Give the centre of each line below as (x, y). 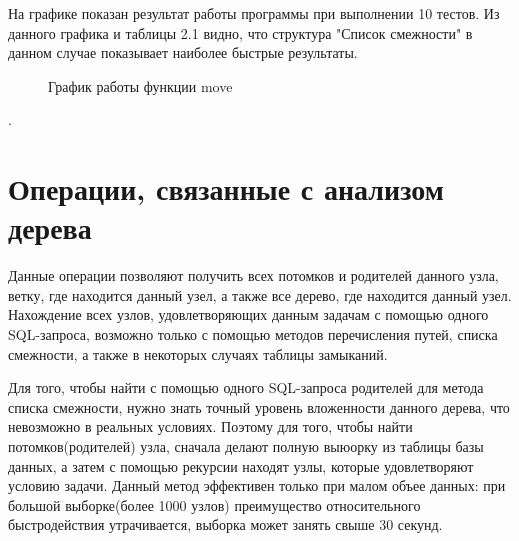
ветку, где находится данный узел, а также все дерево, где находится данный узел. (260, 294)
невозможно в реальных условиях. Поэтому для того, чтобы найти (210, 426)
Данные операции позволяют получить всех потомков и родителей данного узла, (253, 275)
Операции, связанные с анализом (226, 188)
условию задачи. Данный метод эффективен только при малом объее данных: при (257, 485)
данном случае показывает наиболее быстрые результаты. (183, 52)
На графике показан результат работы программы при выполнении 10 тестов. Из (254, 13)
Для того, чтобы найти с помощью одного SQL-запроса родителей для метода (246, 387)
